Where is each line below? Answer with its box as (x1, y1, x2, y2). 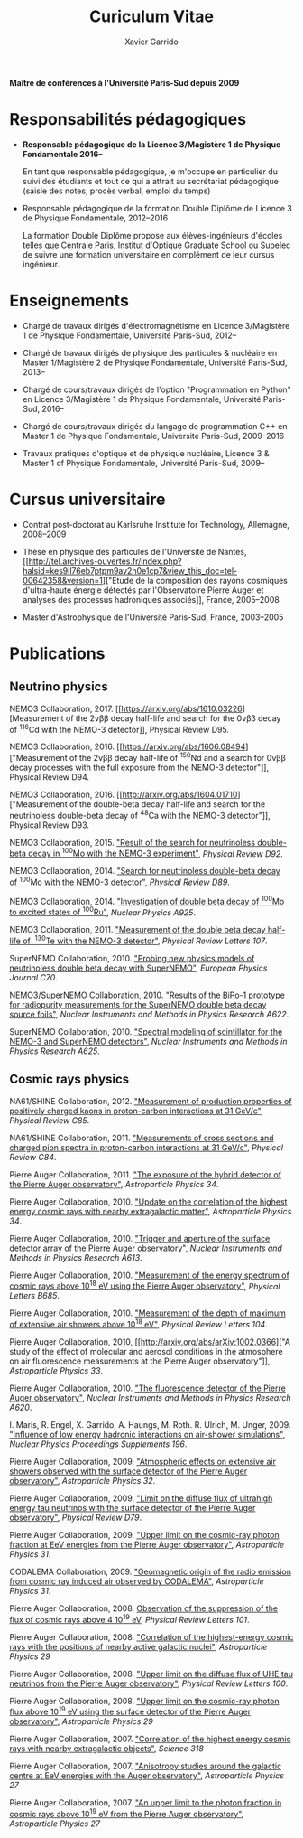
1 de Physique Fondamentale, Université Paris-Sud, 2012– (22, 330, 237, 341)
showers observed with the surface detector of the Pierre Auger (9, 1466, 248, 1477)
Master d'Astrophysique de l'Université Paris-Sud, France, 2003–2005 (22, 612, 284, 623)
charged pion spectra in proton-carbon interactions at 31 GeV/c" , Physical (9, 1141, 284, 1153)
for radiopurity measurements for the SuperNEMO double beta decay (9, 999, 267, 1009)
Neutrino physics (9, 680, 108, 695)
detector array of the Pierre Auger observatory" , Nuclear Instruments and (9, 1243, 282, 1253)
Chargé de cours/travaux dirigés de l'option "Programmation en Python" (22, 384, 291, 395)
